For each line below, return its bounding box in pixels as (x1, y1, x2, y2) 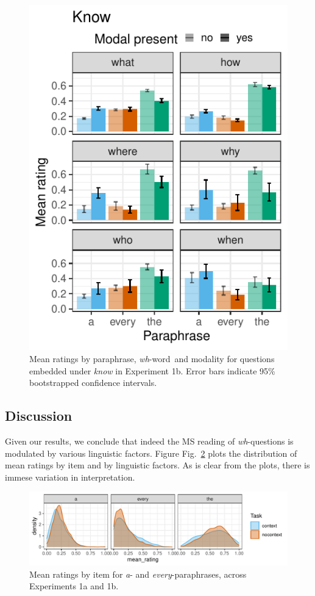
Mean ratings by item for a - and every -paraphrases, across (29, 567, 247, 580)
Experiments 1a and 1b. (29, 580, 119, 592)
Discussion (5, 406, 73, 425)
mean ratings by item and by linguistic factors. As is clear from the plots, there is (5, 459, 310, 471)
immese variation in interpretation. (5, 470, 135, 483)
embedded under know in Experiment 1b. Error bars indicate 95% (29, 364, 275, 377)
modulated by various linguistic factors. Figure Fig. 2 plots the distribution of (5, 446, 297, 459)
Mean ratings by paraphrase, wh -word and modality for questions (29, 352, 275, 365)
